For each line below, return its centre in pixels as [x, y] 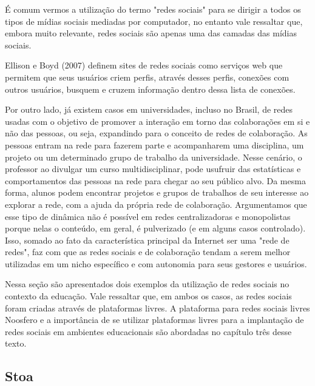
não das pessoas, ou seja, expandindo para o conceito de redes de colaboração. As [156, 133]
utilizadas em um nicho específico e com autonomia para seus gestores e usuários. [156, 263]
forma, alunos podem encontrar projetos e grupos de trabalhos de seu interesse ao [157, 192]
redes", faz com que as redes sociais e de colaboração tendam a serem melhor [148, 252]
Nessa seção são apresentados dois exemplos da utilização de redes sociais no [147, 284]
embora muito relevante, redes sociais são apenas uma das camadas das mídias [151, 33]
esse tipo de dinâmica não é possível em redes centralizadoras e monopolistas [148, 216]
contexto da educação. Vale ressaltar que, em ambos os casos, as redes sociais [148, 296]
